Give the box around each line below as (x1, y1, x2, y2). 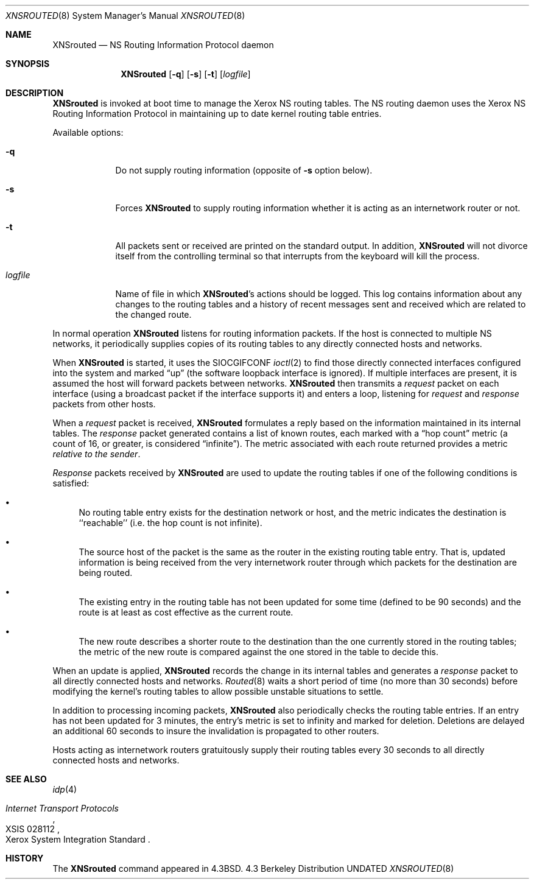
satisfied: (52, 478, 90, 488)
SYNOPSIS (5, 58, 50, 69)
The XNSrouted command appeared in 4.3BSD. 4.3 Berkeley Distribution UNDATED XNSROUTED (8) (52, 863, 454, 874)
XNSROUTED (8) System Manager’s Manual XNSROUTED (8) (5, 10, 245, 21)
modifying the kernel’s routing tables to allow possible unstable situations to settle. (52, 686, 384, 696)
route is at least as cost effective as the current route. (79, 607, 293, 617)
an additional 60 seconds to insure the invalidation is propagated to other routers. (52, 726, 379, 736)
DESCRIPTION (5, 88, 64, 98)
